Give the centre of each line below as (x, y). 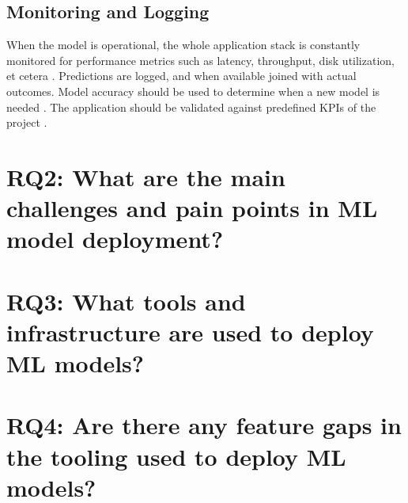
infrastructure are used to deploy (190, 332)
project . (27, 122)
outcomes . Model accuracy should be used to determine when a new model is (193, 91)
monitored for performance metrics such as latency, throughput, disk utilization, (200, 60)
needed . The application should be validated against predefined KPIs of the (191, 107)
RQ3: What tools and (126, 301)
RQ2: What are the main (146, 176)
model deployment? (115, 239)
